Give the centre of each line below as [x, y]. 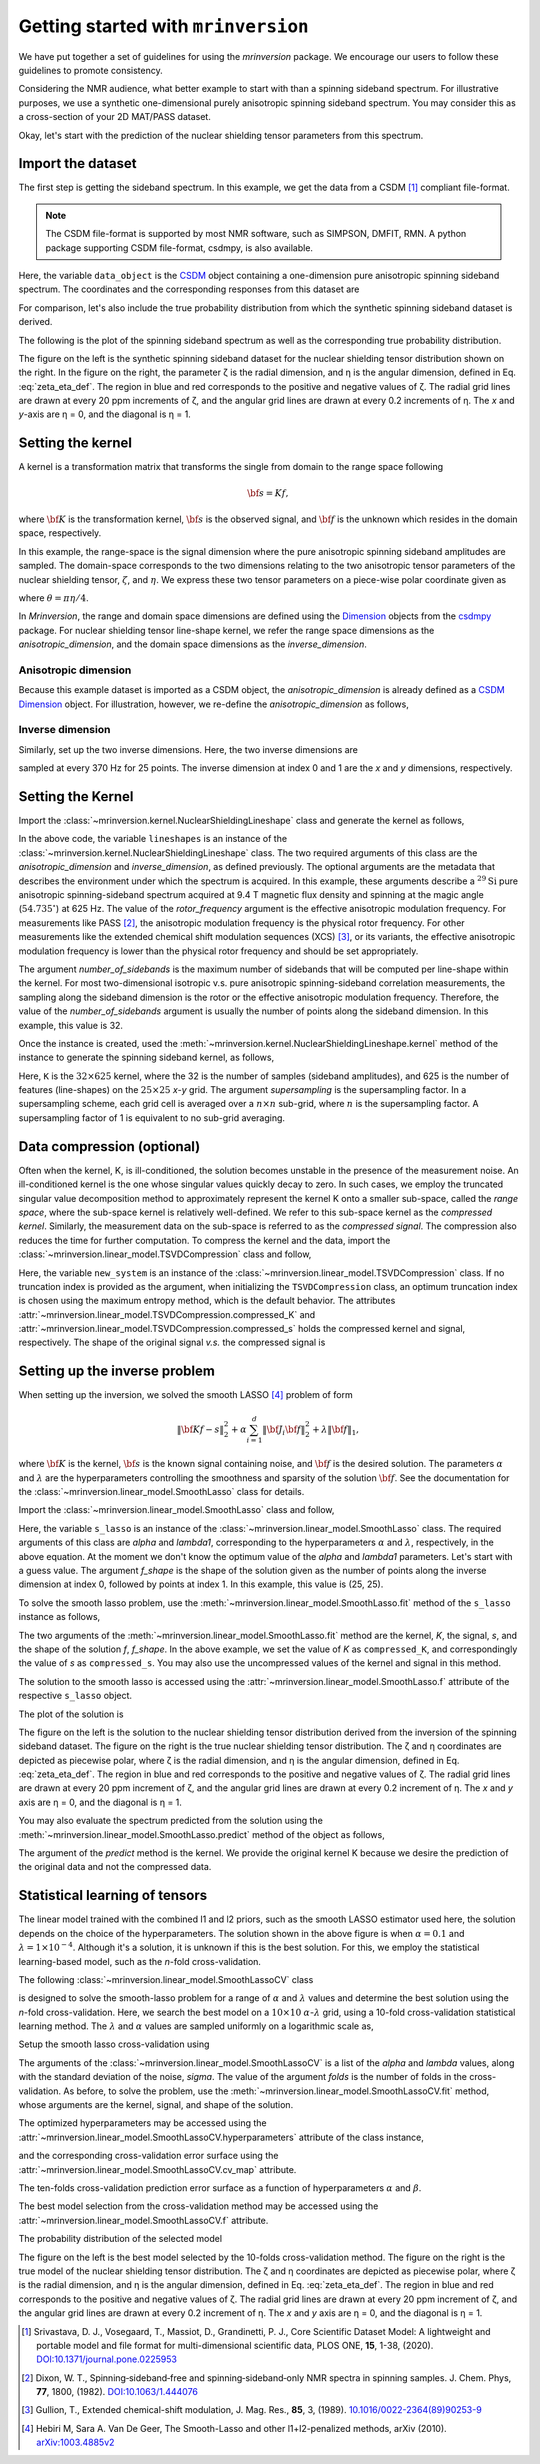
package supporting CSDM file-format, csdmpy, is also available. [179, 247]
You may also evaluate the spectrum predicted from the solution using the [171, 1821]
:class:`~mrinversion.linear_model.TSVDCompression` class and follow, [165, 1254]
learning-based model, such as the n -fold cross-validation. [140, 1961]
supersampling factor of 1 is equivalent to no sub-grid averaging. [151, 1117]
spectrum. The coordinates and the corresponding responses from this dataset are [189, 289]
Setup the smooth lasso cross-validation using [114, 2044]
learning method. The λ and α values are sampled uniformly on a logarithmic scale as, [196, 2026]
